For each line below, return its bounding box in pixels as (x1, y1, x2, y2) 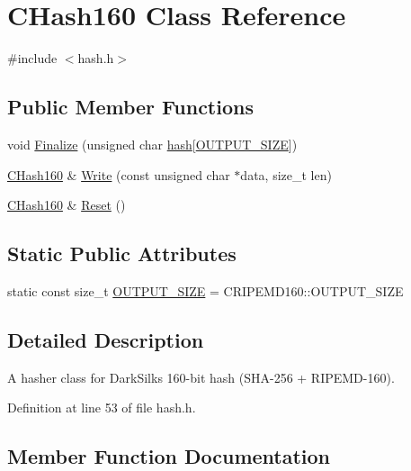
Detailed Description (7, 325, 204, 353)
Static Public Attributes (7, 240, 237, 267)
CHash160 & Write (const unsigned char (7, 165, 230, 184)
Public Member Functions (7, 93, 254, 121)
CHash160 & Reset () (7, 195, 126, 214)
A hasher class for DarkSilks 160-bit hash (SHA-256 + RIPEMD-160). (7, 367, 395, 386)
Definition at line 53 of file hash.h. (7, 398, 196, 417)
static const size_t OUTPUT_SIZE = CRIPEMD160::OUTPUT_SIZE (7, 281, 404, 300)
